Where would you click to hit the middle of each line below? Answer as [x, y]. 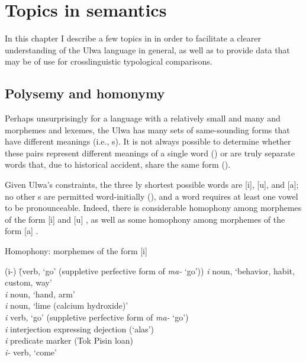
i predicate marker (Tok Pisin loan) [69, 340]
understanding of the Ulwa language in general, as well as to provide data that [147, 49]
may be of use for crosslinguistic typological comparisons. [109, 61]
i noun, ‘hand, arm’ [40, 294]
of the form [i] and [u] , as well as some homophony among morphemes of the [145, 219]
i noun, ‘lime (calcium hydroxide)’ [67, 305]
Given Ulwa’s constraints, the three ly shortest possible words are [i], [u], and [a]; [152, 185]
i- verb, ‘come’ [31, 352]
